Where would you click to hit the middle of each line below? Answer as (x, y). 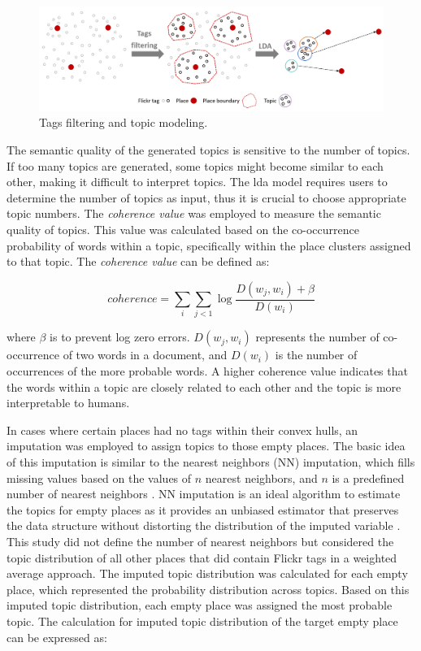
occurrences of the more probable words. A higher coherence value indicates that (207, 371)
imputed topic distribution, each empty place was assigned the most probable (200, 605)
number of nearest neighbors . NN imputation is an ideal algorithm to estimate (204, 494)
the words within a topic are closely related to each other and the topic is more (204, 386)
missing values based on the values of (99, 477)
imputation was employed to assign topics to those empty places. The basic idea (206, 446)
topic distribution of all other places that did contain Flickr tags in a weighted (202, 557)
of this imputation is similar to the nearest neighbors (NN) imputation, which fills (211, 462)
